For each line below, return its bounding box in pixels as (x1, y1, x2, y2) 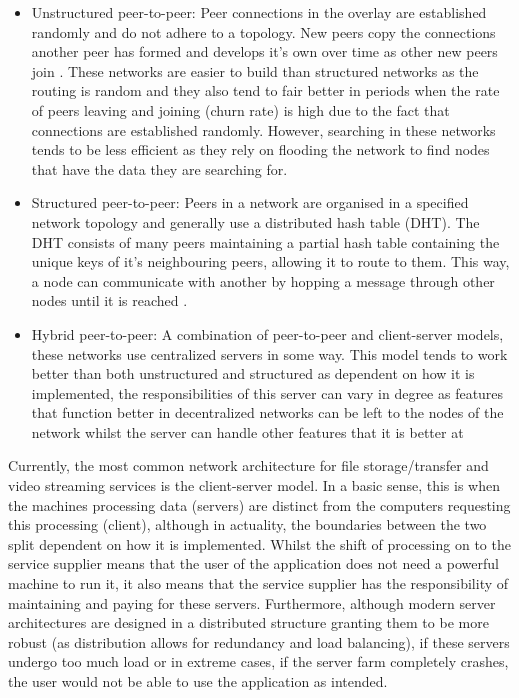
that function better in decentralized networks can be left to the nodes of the (31, 402, 504, 423)
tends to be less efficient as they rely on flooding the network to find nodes (31, 139, 490, 160)
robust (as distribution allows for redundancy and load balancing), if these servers (8, 631, 510, 652)
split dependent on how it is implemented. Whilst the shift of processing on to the (8, 533, 511, 554)
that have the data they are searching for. (31, 158, 288, 179)
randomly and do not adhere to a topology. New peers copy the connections (31, 21, 496, 42)
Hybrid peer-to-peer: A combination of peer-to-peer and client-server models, (31, 323, 504, 344)
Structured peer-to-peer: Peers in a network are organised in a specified (31, 192, 469, 213)
